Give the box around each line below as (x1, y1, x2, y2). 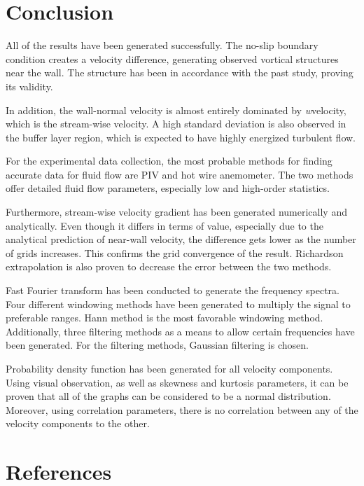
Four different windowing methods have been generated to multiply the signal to (6, 296, 351, 311)
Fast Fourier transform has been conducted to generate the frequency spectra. (6, 283, 339, 298)
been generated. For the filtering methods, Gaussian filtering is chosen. (6, 338, 309, 352)
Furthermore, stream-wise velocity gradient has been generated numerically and (6, 204, 347, 219)
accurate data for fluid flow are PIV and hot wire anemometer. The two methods (6, 167, 353, 181)
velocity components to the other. (6, 416, 150, 431)
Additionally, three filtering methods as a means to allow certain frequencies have (6, 324, 355, 338)
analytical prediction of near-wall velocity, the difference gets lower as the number (6, 232, 356, 247)
